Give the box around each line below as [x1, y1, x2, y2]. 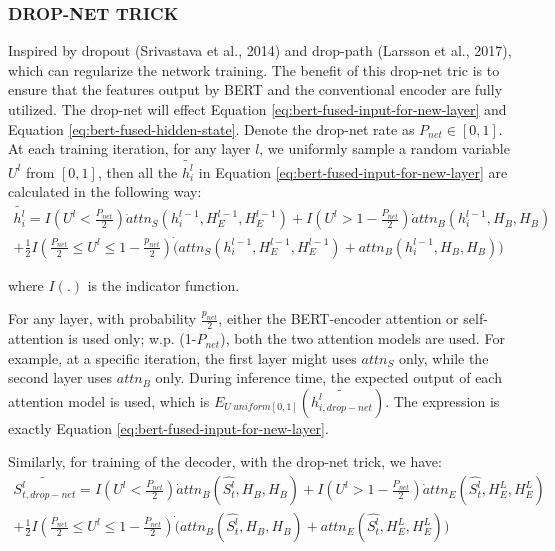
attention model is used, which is [8, 390, 210, 411]
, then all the [97, 161, 178, 182]
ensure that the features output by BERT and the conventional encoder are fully [8, 79, 503, 100]
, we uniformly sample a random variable [259, 138, 510, 159]
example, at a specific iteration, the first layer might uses [8, 347, 357, 368]
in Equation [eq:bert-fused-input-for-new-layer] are [198, 161, 508, 182]
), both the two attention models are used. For [220, 328, 505, 349]
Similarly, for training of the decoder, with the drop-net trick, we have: [8, 451, 442, 472]
